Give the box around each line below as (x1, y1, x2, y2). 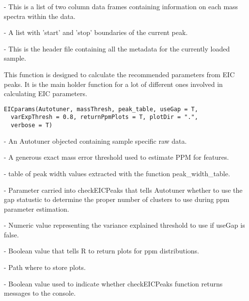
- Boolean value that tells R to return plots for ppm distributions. (4, 246, 199, 256)
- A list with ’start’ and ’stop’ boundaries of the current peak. (4, 27, 188, 37)
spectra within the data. (4, 11, 76, 21)
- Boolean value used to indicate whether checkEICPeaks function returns (4, 278, 223, 288)
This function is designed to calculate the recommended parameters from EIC (4, 69, 235, 79)
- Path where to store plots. (4, 262, 86, 272)
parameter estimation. (4, 203, 69, 214)
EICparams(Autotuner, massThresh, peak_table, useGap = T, (4, 105, 198, 113)
